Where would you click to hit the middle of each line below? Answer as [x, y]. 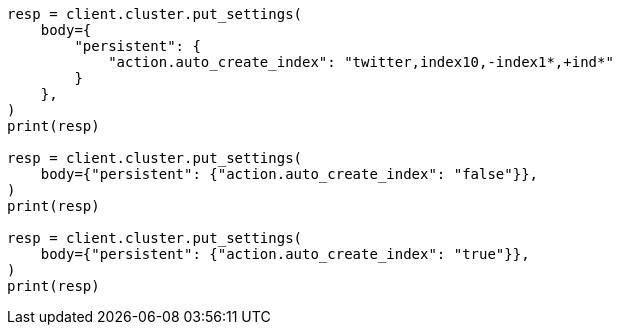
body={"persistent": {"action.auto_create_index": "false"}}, [289, 174]
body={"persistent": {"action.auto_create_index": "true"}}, [285, 254]
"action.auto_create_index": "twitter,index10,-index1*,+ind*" [361, 62]
